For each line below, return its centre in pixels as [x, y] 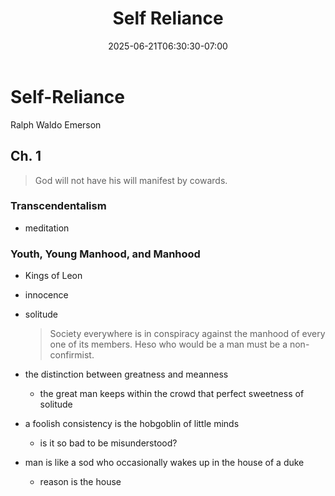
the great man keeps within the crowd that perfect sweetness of [172, 394]
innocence [46, 295]
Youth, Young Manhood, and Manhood [105, 254]
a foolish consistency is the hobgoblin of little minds [132, 424]
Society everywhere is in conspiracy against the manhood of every [187, 334]
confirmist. [72, 355]
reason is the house [80, 482]
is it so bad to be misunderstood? [108, 443]
